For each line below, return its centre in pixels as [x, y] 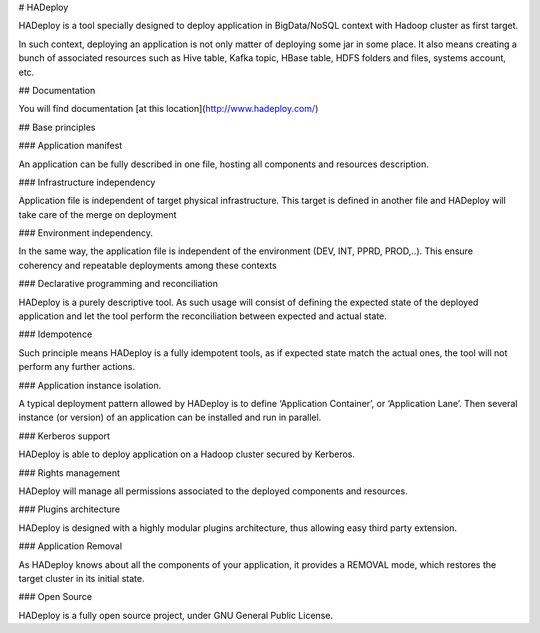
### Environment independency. [86, 233]
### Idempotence [55, 334]
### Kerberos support [64, 436]
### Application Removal [70, 546]
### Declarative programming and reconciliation [118, 284]
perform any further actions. [76, 367]
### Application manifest [70, 146]
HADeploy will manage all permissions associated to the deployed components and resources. [213, 491]
